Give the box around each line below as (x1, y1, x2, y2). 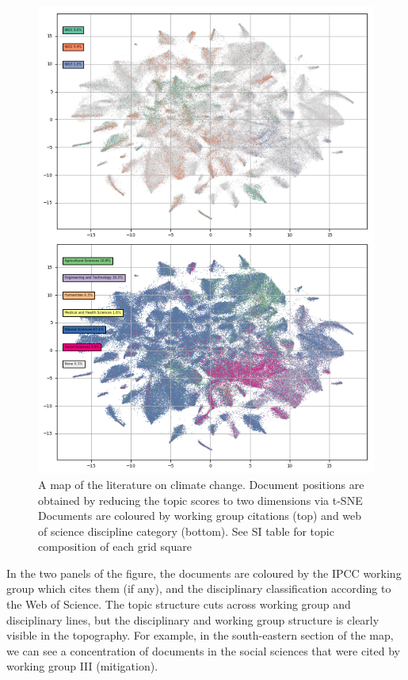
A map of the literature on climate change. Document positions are (38, 476, 364, 492)
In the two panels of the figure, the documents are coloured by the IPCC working (6, 564, 402, 581)
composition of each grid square (38, 538, 192, 555)
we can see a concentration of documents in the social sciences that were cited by (6, 642, 400, 659)
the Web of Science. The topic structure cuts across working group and (6, 596, 351, 613)
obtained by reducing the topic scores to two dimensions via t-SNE (38, 491, 363, 508)
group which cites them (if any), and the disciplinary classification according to (6, 580, 391, 597)
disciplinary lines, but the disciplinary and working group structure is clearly (6, 611, 379, 628)
